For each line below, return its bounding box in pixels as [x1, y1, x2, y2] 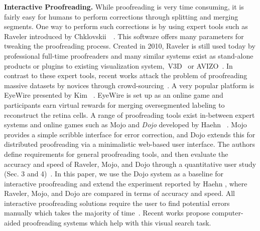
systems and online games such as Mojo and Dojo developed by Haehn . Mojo [4, 119, 247, 130]
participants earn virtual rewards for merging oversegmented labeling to [4, 99, 225, 110]
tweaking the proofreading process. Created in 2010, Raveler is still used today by [4, 41, 255, 51]
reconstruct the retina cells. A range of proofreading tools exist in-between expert [4, 109, 255, 120]
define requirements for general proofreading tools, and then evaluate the [4, 148, 228, 159]
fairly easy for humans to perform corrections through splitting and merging [4, 11, 238, 22]
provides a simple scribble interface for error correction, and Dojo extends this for [4, 129, 255, 139]
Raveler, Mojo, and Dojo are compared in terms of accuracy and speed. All [4, 188, 235, 198]
